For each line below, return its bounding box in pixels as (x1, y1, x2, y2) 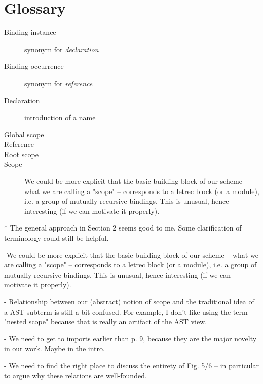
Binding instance (4, 27, 56, 37)
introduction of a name (24, 112, 96, 123)
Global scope (4, 129, 44, 139)
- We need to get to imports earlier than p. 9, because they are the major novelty (4, 333, 257, 343)
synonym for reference (24, 78, 93, 88)
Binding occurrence (4, 61, 64, 71)
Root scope (4, 148, 39, 159)
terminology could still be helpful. (4, 233, 109, 243)
